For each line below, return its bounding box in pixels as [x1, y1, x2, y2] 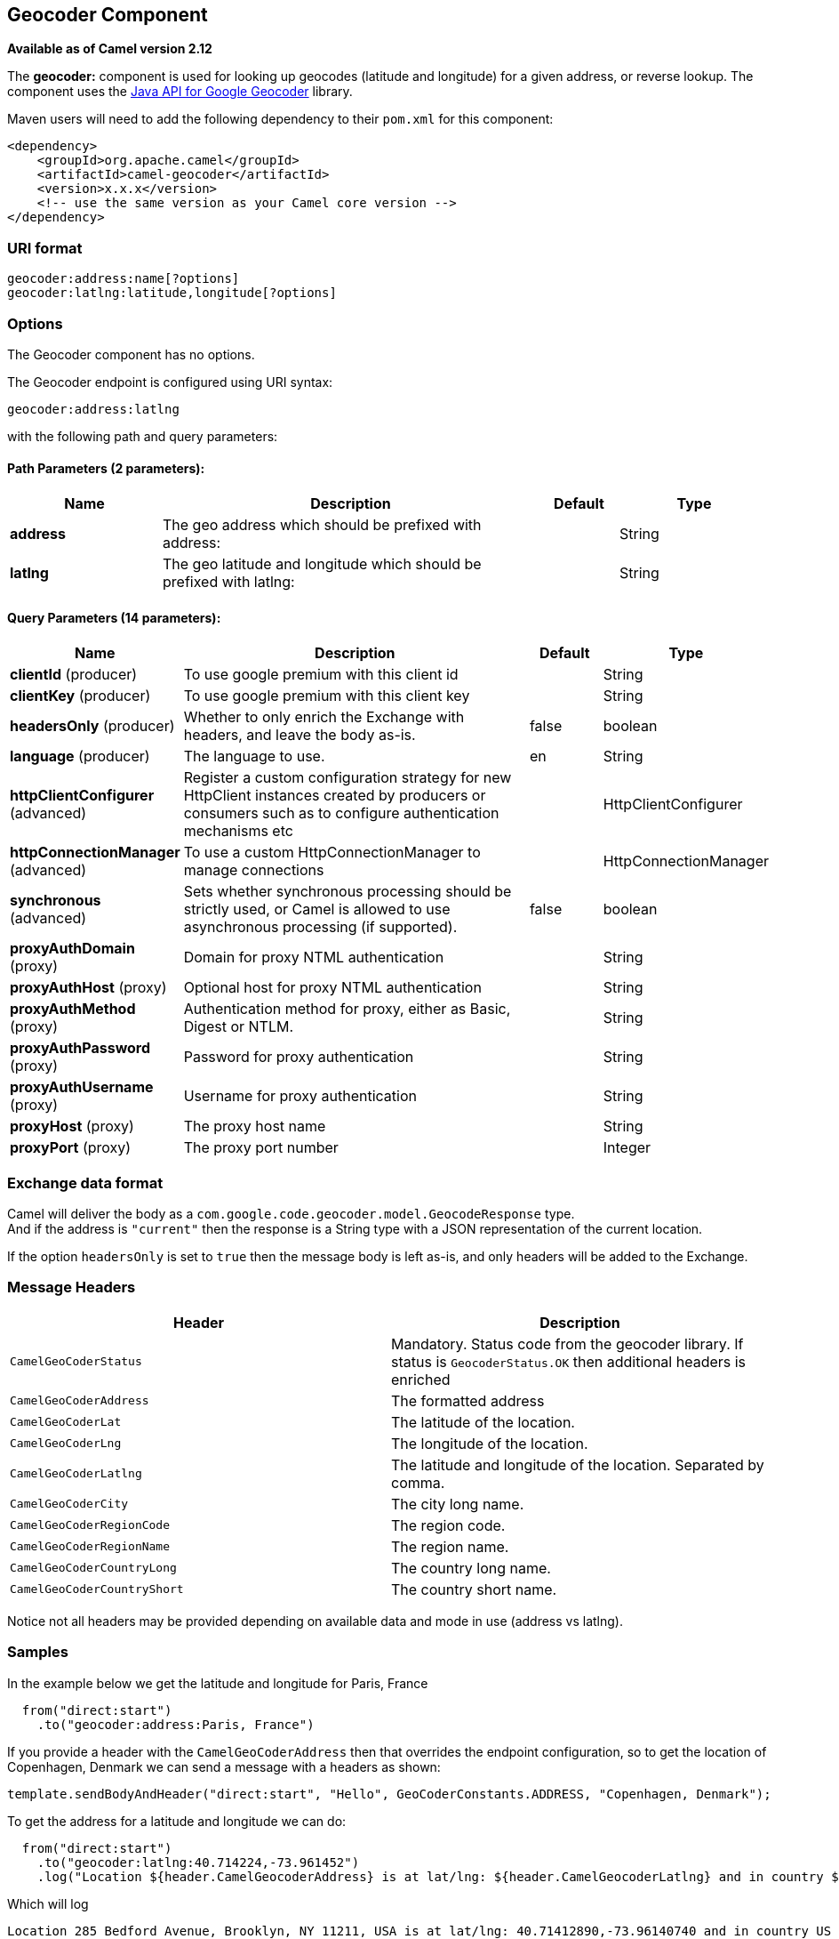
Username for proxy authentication [183, 1087, 417, 1106]
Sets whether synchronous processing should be [183, 882, 512, 901]
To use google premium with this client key [183, 687, 470, 705]
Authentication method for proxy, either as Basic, [183, 1000, 511, 1018]
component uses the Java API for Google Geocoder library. [7, 84, 353, 100]
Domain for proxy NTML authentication [183, 948, 444, 967]
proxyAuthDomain [10, 939, 135, 958]
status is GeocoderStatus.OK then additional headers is [391, 1352, 747, 1371]
